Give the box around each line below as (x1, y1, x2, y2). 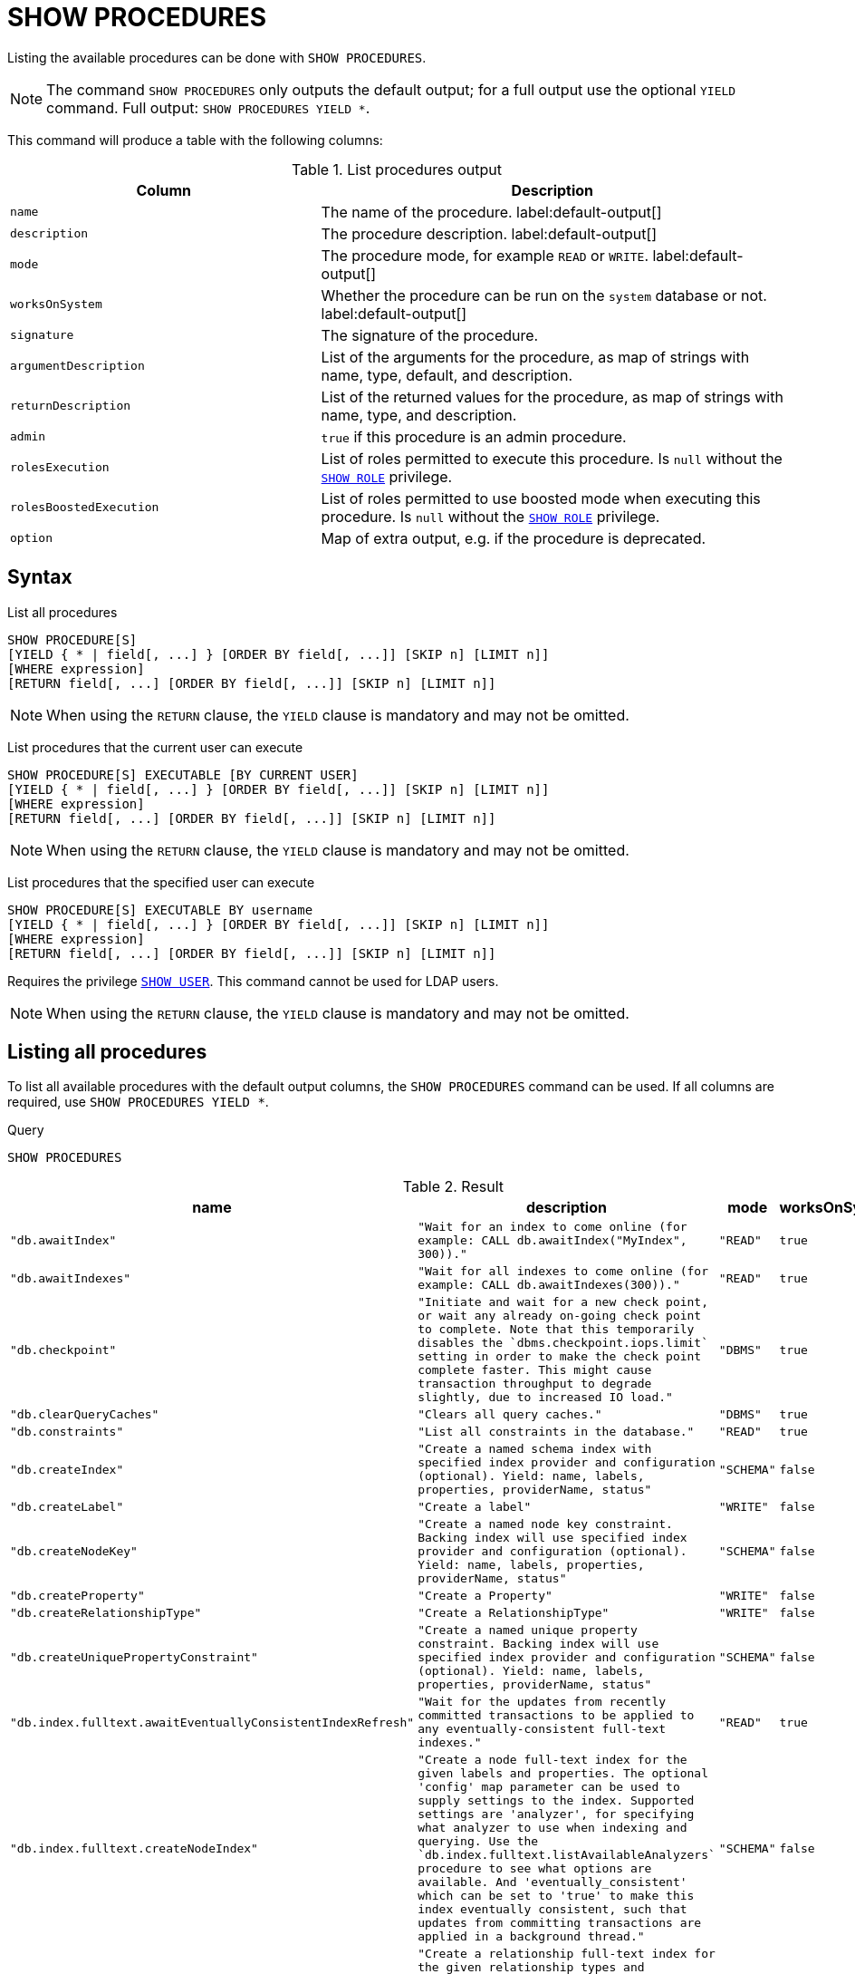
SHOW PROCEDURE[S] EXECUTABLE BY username (7, 902, 313, 917)
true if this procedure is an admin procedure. (321, 427, 627, 446)
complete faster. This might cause (418, 1363, 652, 1378)
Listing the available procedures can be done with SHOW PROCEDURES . (7, 49, 427, 65)
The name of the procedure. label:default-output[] (321, 202, 662, 221)
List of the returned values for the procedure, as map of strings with (321, 387, 783, 406)
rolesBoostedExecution (10, 500, 159, 515)
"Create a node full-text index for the (418, 1753, 687, 1767)
